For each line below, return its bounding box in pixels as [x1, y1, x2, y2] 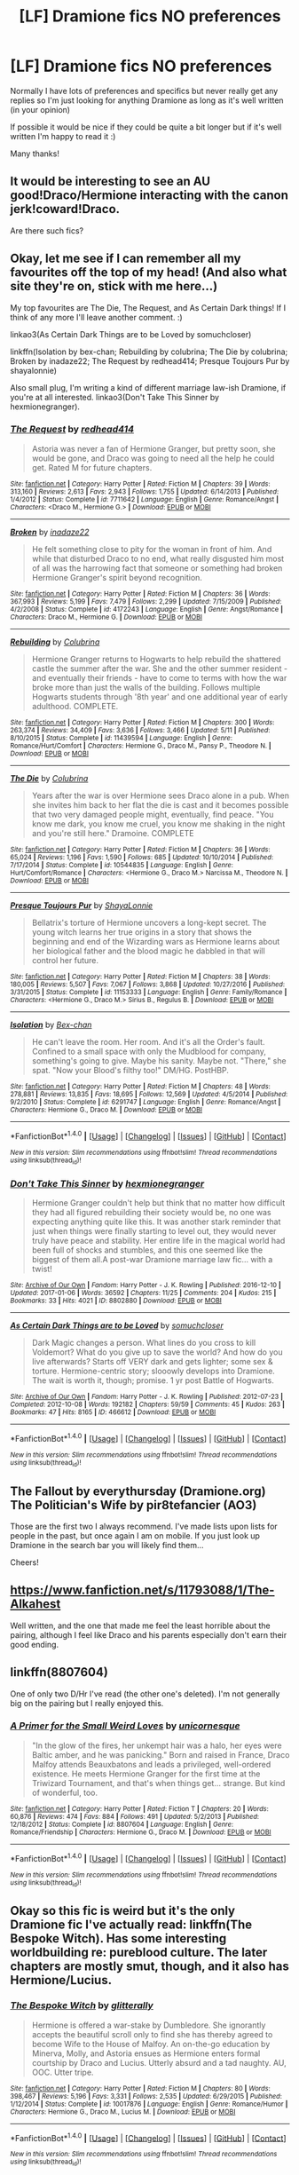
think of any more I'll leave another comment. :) [10, 312, 183, 322]
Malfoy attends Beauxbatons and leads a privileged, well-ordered [31, 1759, 271, 1769]
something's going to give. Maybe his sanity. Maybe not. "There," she [31, 1055, 287, 1066]
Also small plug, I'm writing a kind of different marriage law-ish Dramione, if [10, 382, 287, 392]
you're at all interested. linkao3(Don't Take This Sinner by [10, 391, 220, 402]
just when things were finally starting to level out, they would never [31, 1226, 277, 1237]
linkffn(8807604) [10, 1665, 109, 1680]
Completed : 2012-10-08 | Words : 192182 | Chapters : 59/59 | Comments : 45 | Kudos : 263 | [10, 1400, 285, 1409]
